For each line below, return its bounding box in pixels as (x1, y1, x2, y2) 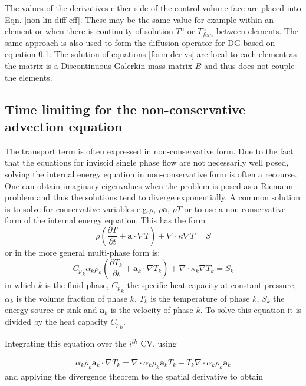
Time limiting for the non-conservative (5, 100, 246, 118)
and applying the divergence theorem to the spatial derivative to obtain (5, 369, 264, 382)
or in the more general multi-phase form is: (5, 246, 160, 258)
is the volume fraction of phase (16, 292, 127, 304)
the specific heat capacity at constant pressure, (127, 278, 297, 291)
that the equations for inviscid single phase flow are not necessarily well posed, (5, 156, 289, 169)
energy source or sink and (5, 303, 97, 316)
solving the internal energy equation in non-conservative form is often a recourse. (5, 167, 297, 180)
